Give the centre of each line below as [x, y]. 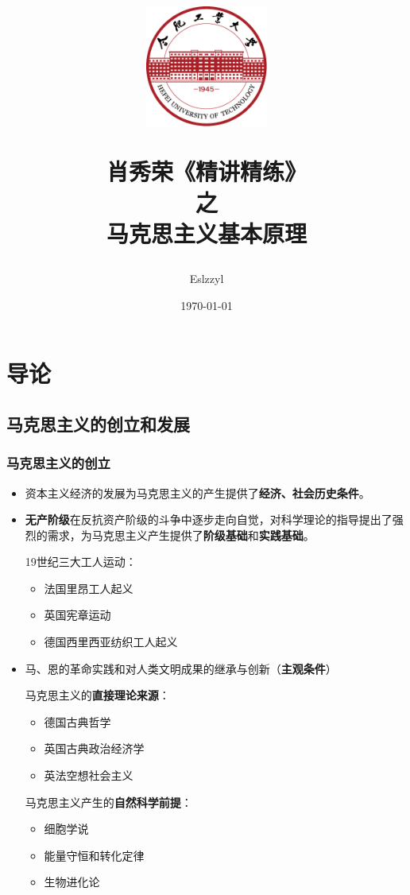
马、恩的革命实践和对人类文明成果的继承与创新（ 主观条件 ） [181, 668]
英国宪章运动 [77, 615]
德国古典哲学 [77, 721]
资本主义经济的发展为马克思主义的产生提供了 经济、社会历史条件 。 [197, 492]
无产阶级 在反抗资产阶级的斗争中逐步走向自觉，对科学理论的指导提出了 [209, 519]
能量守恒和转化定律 [94, 855]
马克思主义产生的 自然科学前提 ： [108, 802]
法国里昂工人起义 [89, 588]
